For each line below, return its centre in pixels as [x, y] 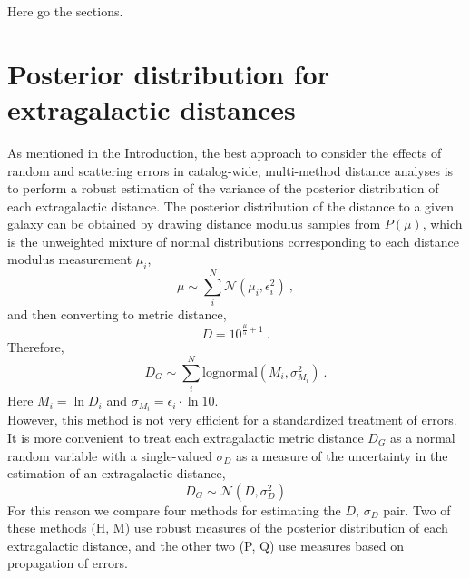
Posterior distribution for [168, 73]
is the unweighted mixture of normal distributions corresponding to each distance [233, 241]
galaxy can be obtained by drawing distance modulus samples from [194, 224]
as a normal [423, 437]
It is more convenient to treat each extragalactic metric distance [186, 437]
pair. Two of [417, 509]
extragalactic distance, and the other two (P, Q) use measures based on [206, 545]
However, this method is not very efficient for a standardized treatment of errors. [232, 420]
